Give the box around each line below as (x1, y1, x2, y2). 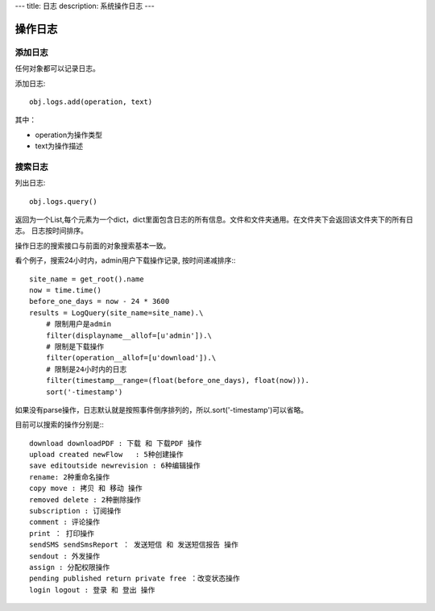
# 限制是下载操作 (45, 342, 105, 351)
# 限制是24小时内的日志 (45, 364, 127, 374)
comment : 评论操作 (29, 517, 101, 527)
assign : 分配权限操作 (29, 563, 110, 572)
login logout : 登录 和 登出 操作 (29, 585, 155, 594)
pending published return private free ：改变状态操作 (29, 574, 241, 584)
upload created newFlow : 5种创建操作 (29, 450, 184, 459)
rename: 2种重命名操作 (29, 472, 110, 481)
